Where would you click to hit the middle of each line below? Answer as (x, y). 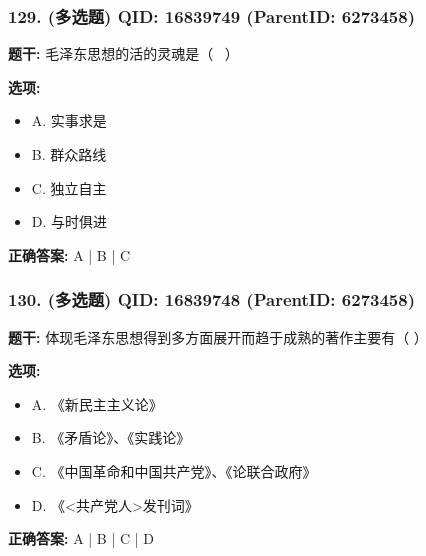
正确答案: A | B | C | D (81, 538)
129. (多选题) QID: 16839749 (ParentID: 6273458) (211, 15)
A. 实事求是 (69, 120)
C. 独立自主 (69, 187)
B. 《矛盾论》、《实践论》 (111, 437)
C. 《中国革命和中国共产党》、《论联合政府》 (174, 470)
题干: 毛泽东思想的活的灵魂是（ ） (123, 53)
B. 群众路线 (69, 154)
